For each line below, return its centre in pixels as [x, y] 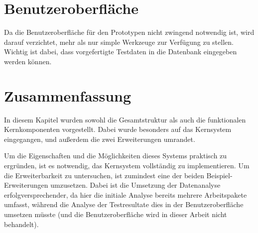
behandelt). [21, 224]
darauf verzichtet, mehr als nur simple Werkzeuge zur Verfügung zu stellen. [119, 42]
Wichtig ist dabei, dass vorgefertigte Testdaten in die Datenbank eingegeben [121, 52]
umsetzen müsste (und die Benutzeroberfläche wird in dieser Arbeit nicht [116, 214]
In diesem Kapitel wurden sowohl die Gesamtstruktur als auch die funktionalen [125, 119]
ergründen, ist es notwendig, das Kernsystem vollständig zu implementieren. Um [127, 165]
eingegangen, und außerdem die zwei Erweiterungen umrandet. [100, 139]
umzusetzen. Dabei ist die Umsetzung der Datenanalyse [135, 185]
